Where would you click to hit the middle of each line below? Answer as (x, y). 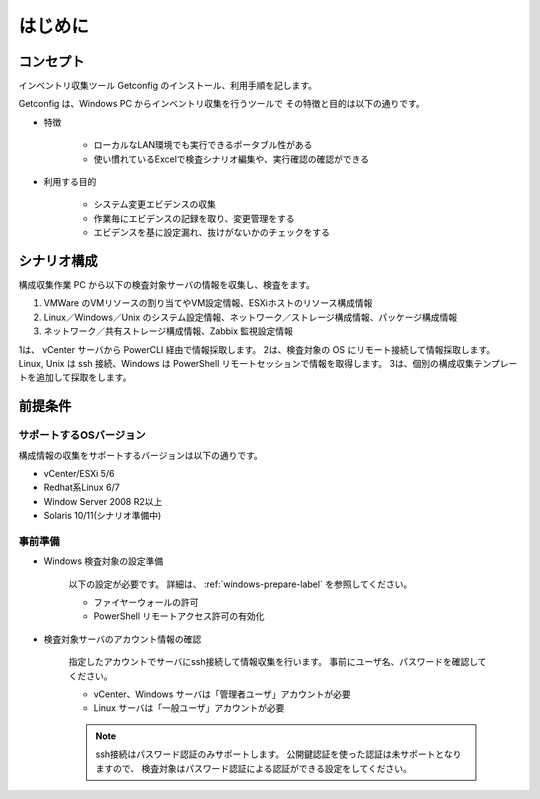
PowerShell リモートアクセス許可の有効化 (179, 616)
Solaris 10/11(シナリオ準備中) (102, 516)
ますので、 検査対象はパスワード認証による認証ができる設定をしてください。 (253, 768)
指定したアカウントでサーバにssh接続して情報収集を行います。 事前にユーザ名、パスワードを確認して (277, 662)
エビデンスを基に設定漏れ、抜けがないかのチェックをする (211, 232)
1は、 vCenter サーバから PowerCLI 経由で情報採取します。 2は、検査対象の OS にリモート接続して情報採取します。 (257, 349)
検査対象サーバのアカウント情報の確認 (122, 639)
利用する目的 (70, 182)
